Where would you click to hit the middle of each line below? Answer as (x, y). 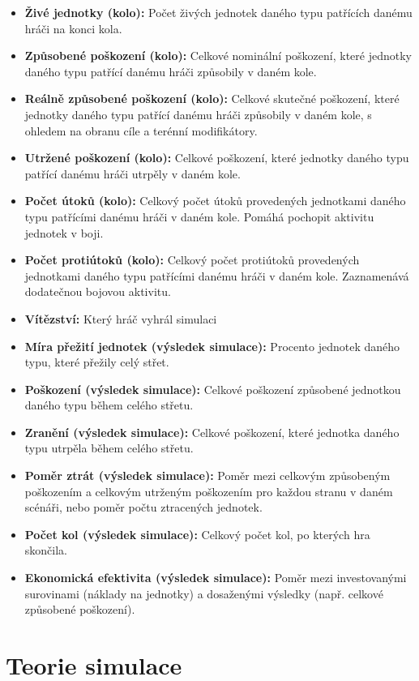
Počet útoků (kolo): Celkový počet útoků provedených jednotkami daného (215, 201)
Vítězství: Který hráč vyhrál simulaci (121, 318)
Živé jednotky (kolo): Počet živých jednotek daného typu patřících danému (218, 12)
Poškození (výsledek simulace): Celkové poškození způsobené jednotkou (213, 389)
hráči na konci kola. (73, 28)
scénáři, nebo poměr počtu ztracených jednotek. (143, 507)
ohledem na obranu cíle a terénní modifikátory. (141, 130)
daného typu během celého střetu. (109, 405)
